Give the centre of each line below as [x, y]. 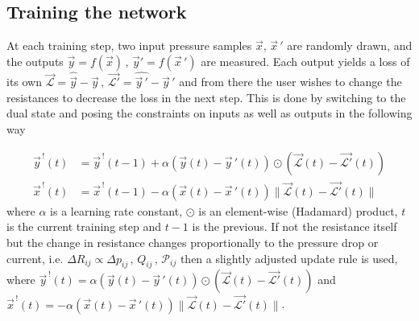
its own [25, 82]
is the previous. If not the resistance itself [295, 226]
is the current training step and [84, 226]
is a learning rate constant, [116, 210]
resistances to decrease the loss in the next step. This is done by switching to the [206, 97]
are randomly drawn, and [350, 45]
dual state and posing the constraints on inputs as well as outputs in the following [209, 113]
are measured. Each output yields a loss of [305, 61]
